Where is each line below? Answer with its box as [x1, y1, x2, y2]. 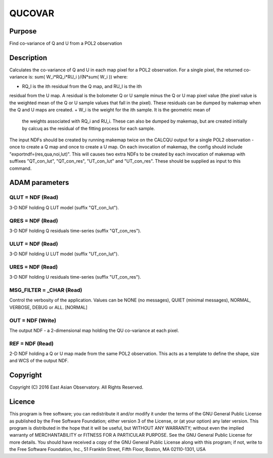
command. [9, 165, 32, 171]
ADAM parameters [9, 178, 69, 187]
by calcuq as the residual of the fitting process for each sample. [22, 125, 155, 131]
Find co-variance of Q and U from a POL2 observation [9, 41, 122, 47]
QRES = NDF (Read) [9, 217, 58, 224]
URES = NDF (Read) [9, 263, 58, 271]
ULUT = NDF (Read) [9, 240, 58, 247]
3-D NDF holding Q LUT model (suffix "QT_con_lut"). [9, 204, 119, 210]
